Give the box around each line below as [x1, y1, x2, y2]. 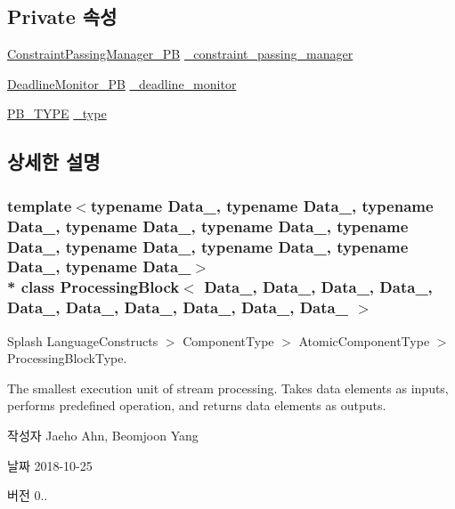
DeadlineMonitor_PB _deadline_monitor [7, 74, 237, 93]
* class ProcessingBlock [7, 276, 180, 298]
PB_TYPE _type [7, 104, 107, 123]
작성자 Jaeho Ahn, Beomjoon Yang [7, 425, 199, 444]
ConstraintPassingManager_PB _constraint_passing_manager [7, 44, 353, 63]
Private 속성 [7, 3, 118, 30]
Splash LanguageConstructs [7, 331, 158, 350]
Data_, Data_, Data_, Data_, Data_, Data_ [7, 296, 348, 319]
